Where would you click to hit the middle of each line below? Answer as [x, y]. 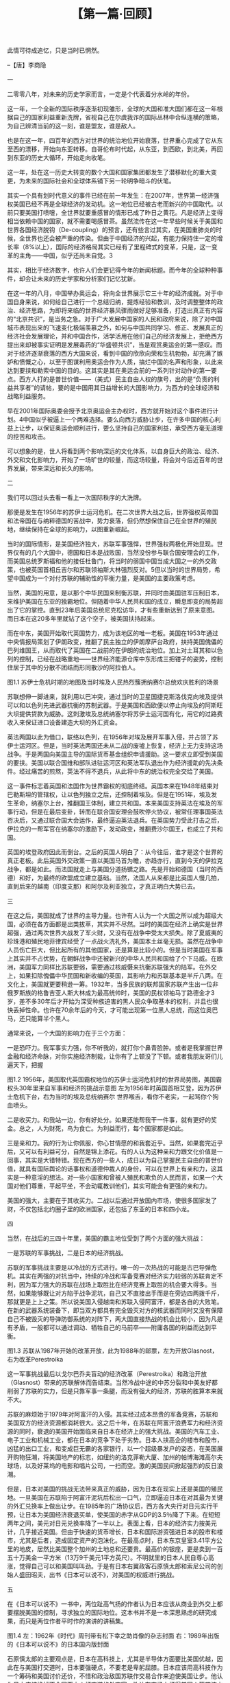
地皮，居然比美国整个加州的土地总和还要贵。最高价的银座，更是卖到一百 [121, 1549]
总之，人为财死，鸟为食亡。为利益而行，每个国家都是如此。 [103, 1129]
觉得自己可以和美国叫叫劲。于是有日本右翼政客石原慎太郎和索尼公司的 [118, 1566]
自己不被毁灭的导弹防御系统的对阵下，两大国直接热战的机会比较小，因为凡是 [115, 1319]
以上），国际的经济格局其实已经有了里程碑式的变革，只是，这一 [123, 247]
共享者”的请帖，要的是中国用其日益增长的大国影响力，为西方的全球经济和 [116, 388]
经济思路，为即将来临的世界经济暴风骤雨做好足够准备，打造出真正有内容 [121, 310]
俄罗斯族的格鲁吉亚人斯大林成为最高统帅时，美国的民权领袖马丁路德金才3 [111, 993]
